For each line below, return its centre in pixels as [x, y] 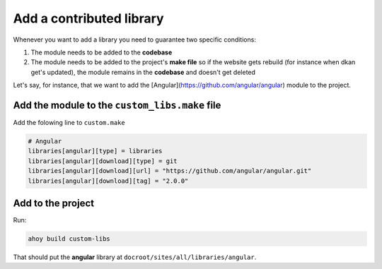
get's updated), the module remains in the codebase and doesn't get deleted [143, 72]
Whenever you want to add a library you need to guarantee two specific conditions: [134, 40]
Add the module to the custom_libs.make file [117, 105]
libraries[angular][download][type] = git [103, 161]
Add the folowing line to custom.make [69, 123]
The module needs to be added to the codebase [102, 52]
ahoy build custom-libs [69, 239]
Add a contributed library [88, 18]
